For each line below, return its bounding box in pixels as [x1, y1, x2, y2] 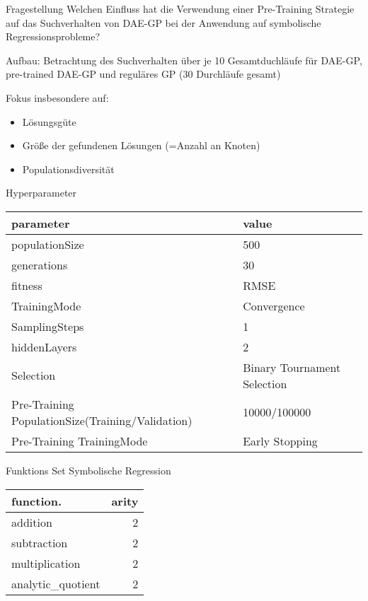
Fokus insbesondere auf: [6, 90, 109, 105]
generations [11, 256, 68, 273]
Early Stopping [243, 432, 318, 449]
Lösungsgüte [22, 114, 76, 129]
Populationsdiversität [22, 161, 115, 176]
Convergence [243, 297, 305, 314]
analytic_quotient [11, 575, 100, 592]
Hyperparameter [6, 185, 77, 200]
